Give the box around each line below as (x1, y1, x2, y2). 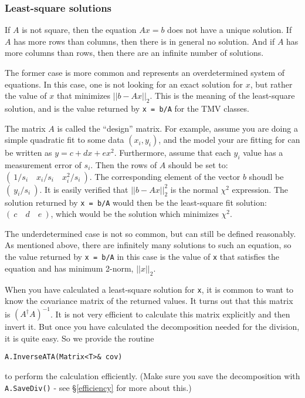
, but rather (250, 78, 293, 90)
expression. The (232, 183, 289, 195)
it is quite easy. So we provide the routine (5, 332, 154, 344)
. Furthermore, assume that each (114, 146, 231, 159)
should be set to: (168, 159, 228, 171)
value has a (243, 146, 283, 159)
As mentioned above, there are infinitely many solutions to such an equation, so (5, 239, 292, 251)
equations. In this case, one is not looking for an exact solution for (5, 78, 243, 90)
